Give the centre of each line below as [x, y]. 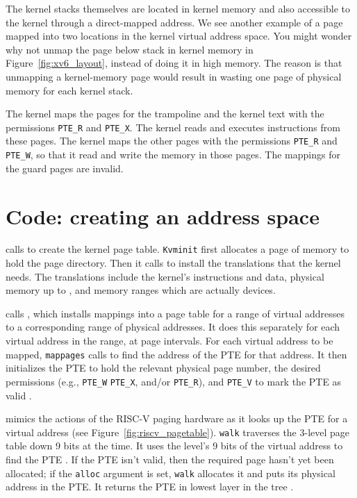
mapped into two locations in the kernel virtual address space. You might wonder [179, 36]
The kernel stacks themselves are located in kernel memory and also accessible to [178, 8]
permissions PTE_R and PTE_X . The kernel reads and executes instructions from [173, 127]
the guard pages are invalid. [65, 168]
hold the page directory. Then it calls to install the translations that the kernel [173, 263]
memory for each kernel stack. [69, 90]
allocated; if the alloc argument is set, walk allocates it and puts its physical [171, 473]
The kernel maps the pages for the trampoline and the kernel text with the [165, 114]
